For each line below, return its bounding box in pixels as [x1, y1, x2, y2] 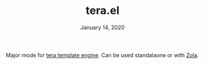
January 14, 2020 [80, 24, 125, 31]
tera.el [85, 4, 120, 18]
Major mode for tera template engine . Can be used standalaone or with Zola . [6, 51, 199, 58]
